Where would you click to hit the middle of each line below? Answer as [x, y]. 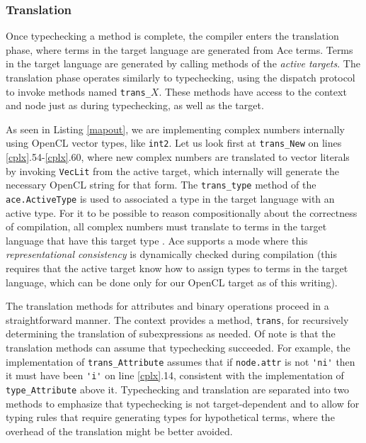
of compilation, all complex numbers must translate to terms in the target [166, 226]
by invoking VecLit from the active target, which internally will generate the [172, 170]
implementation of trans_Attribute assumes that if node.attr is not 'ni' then [181, 361]
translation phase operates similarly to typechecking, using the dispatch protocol [181, 77]
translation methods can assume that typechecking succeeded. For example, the [178, 348]
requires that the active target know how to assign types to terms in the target [177, 268]
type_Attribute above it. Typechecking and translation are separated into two [178, 389]
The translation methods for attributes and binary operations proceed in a [167, 306]
